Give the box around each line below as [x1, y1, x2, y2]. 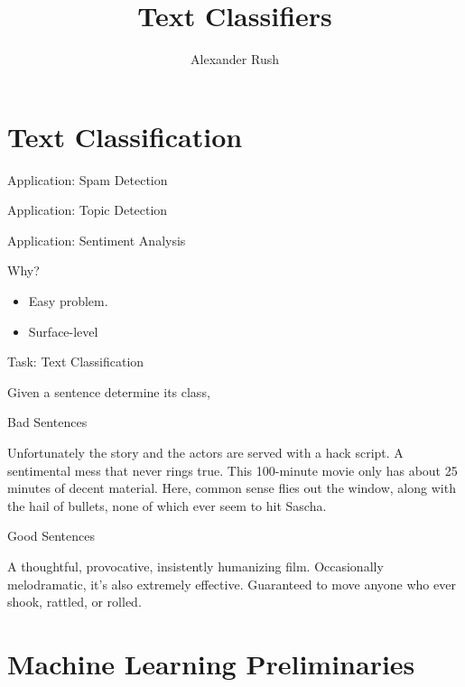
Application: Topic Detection [7, 200, 168, 219]
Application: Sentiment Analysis [7, 230, 186, 249]
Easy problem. [28, 292, 108, 311]
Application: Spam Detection [7, 170, 168, 189]
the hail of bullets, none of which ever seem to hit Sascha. [7, 496, 327, 515]
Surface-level [28, 321, 98, 340]
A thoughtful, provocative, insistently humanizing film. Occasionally [7, 556, 384, 575]
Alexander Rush [191, 50, 279, 69]
